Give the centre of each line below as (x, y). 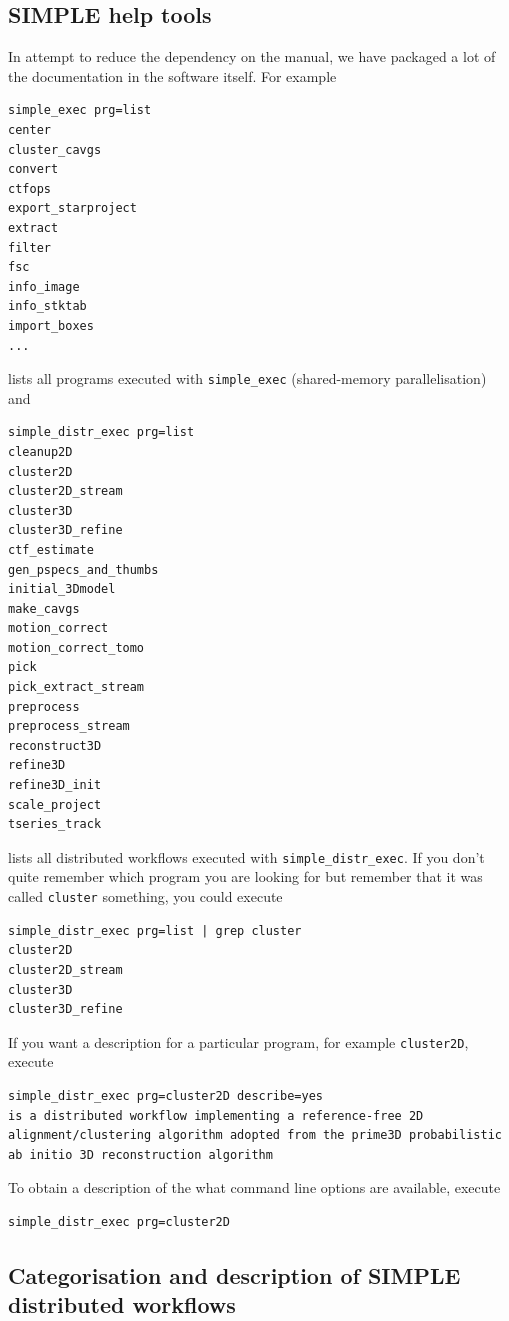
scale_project (55, 804)
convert (33, 169)
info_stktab (47, 306)
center (29, 129)
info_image (44, 286)
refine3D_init (55, 785)
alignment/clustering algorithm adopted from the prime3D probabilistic (255, 1135)
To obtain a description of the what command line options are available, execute (254, 1187)
